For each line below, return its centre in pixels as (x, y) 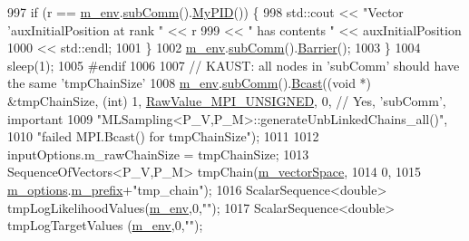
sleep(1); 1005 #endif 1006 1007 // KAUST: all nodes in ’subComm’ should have (234, 65)
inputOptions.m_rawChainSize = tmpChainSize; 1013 (158, 154)
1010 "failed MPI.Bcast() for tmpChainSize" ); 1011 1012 (163, 136)
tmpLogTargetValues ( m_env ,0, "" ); (105, 225)
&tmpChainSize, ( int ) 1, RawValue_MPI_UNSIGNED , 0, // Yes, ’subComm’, (227, 100)
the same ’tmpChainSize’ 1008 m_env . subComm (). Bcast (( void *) (190, 83)
